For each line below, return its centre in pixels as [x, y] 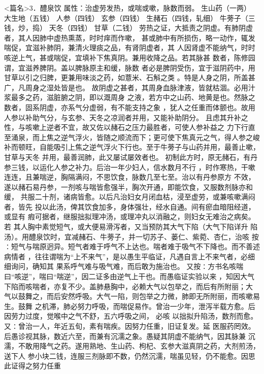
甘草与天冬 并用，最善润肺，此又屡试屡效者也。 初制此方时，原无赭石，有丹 [131, 157]
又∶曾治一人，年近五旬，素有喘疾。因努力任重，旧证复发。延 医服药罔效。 [130, 326]
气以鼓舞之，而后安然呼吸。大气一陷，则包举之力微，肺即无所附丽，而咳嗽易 [132, 296]
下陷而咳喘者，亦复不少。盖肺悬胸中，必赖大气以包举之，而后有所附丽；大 [128, 286]
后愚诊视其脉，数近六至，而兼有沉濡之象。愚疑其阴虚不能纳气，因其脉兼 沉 [130, 336]
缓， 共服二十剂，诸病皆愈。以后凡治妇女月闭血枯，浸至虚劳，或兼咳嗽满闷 [130, 197]
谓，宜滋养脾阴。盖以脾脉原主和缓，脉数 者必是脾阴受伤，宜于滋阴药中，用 [130, 67]
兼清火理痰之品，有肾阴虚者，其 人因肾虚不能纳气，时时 [161, 47]
